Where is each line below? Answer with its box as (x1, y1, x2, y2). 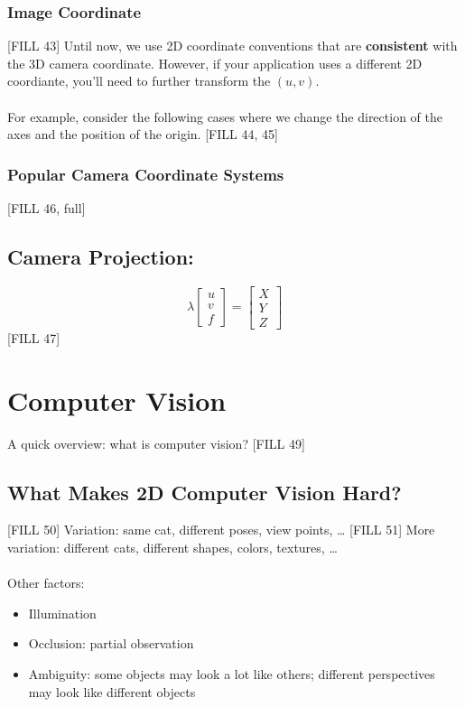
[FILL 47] (7, 328, 60, 347)
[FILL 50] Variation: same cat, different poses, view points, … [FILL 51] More (7, 520, 435, 539)
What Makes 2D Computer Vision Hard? (7, 478, 402, 506)
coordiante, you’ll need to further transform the (7, 71, 271, 90)
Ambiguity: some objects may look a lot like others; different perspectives (28, 664, 435, 683)
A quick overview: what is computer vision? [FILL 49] (7, 433, 305, 452)
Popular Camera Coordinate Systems (7, 163, 284, 185)
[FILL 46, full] (7, 199, 86, 217)
